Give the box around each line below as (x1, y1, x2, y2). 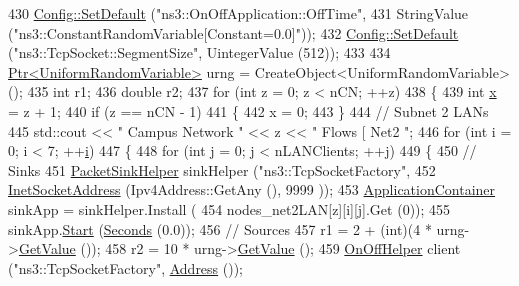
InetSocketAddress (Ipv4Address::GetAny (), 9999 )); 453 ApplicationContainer (8, 179, 496, 200)
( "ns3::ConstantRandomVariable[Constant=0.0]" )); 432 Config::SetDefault (8, 22, 459, 43)
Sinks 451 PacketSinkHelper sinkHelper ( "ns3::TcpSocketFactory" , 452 (8, 159, 436, 180)
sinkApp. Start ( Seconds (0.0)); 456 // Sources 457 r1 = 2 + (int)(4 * (8, 218, 432, 239)
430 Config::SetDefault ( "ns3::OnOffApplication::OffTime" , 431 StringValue (8, 3, 469, 23)
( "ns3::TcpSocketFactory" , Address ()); (8, 257, 244, 278)
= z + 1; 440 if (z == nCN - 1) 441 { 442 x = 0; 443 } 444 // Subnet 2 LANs (8, 100, 489, 121)
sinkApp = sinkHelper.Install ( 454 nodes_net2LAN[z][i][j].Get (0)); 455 (8, 198, 451, 219)
